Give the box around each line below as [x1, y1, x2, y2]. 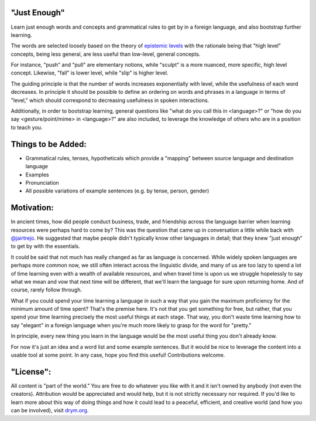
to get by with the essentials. [11, 243, 80, 250]
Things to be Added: [11, 139, 87, 149]
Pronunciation [25, 179, 60, 186]
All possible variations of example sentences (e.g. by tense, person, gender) [25, 188, 209, 195]
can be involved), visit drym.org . [11, 407, 89, 414]
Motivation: [11, 203, 54, 213]
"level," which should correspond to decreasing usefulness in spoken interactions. [11, 97, 209, 104]
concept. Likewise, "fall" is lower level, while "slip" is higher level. [11, 69, 169, 76]
